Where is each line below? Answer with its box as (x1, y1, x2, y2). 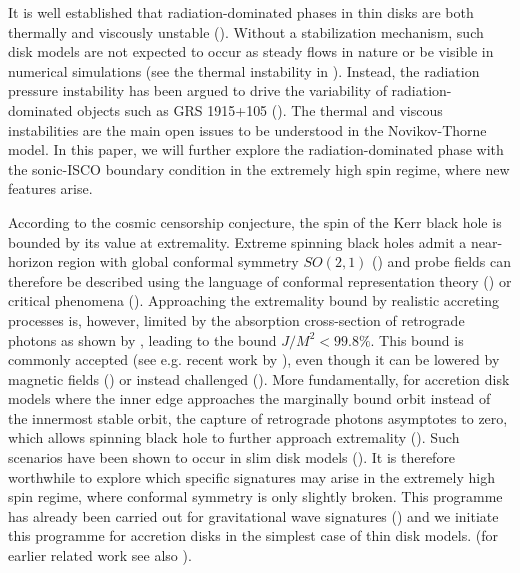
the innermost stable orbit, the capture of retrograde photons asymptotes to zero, (8, 407, 508, 428)
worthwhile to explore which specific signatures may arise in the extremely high (8, 466, 495, 487)
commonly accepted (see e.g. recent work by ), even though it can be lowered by (8, 349, 500, 370)
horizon (8, 251, 54, 272)
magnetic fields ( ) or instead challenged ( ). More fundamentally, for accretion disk (8, 368, 510, 389)
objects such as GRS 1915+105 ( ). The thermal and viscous (77, 99, 443, 120)
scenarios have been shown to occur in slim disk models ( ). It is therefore (8, 447, 456, 468)
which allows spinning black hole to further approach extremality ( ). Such (8, 427, 460, 448)
